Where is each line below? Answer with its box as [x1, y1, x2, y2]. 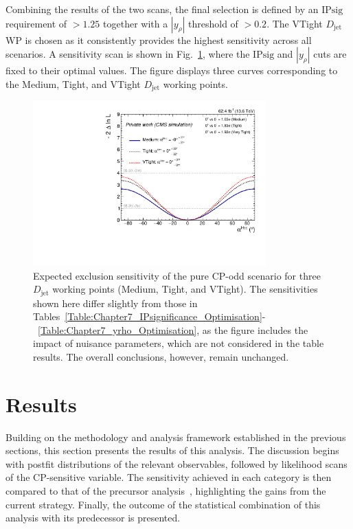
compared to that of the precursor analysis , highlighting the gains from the [5, 484, 326, 498]
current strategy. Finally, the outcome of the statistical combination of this [5, 497, 321, 511]
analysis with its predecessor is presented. [5, 510, 181, 525]
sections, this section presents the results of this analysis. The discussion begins [5, 443, 339, 458]
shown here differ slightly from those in [33, 295, 198, 310]
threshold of [188, 16, 238, 30]
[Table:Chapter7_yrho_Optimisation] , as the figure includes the [38, 322, 308, 337]
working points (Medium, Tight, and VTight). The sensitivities [52, 282, 318, 296]
